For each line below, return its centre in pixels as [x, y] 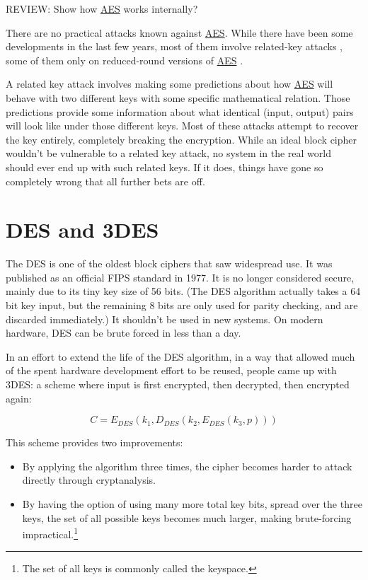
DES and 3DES [82, 230]
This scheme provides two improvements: [94, 442]
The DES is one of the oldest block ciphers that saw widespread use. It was [169, 263]
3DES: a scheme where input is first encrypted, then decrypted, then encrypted [178, 384]
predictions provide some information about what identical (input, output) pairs [180, 111]
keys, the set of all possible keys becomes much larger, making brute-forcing [187, 517]
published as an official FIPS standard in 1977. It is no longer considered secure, [180, 277]
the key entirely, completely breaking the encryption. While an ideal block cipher [182, 139]
